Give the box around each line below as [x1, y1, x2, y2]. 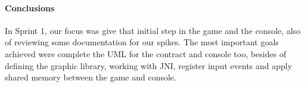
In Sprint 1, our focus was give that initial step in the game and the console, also [5, 24, 301, 36]
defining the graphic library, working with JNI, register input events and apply [5, 59, 292, 72]
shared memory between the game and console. [5, 71, 176, 83]
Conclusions [5, 1, 55, 14]
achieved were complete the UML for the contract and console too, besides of [5, 47, 287, 60]
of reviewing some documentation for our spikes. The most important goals [5, 36, 279, 48]
